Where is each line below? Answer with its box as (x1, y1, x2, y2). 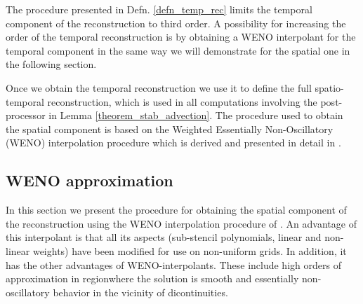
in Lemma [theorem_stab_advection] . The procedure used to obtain (48, 108, 343, 123)
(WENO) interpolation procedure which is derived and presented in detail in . (6, 135, 341, 150)
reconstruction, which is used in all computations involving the (47, 94, 317, 109)
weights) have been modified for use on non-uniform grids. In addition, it (32, 243, 347, 258)
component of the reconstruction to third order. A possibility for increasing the (6, 15, 346, 30)
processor (6, 108, 46, 123)
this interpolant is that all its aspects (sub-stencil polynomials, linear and (6, 230, 322, 244)
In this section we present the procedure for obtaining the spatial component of (6, 202, 347, 217)
